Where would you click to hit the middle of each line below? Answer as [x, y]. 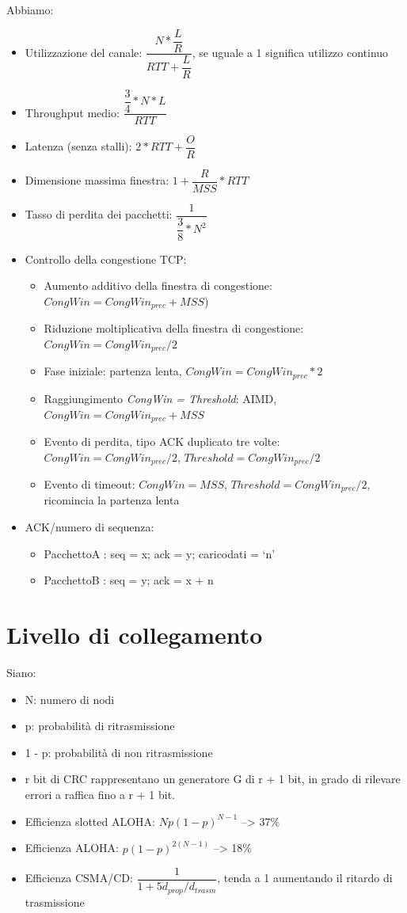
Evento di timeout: [89, 484]
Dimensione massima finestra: [97, 180]
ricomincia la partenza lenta [112, 500]
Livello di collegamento [135, 635]
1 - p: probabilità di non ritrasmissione [119, 752]
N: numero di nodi [70, 699]
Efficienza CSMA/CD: [79, 878]
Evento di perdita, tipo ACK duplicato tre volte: [162, 441]
